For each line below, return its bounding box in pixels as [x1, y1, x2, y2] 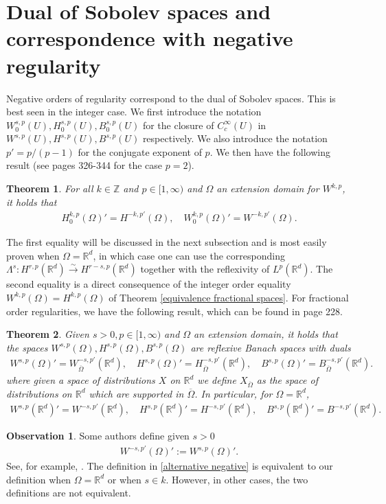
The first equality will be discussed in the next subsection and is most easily [6, 235, 327, 249]
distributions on [6, 386, 72, 400]
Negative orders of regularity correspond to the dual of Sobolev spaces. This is [6, 91, 336, 105]
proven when [6, 248, 60, 262]
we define [197, 373, 236, 387]
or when [107, 472, 141, 486]
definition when [6, 472, 71, 486]
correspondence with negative [6, 24, 293, 52]
